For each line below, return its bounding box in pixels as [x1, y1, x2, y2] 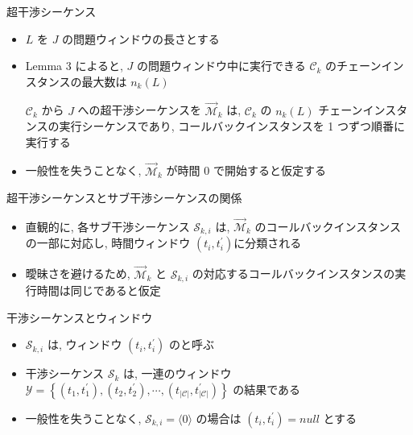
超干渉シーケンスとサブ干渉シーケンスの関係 [6, 189, 242, 206]
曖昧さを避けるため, [25, 265, 130, 282]
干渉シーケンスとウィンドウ [6, 309, 153, 325]
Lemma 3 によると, [25, 57, 123, 74]
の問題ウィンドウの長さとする [62, 30, 220, 47]
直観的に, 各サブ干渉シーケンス [25, 218, 190, 234]
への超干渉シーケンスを [77, 101, 201, 118]
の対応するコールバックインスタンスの [192, 265, 395, 282]
